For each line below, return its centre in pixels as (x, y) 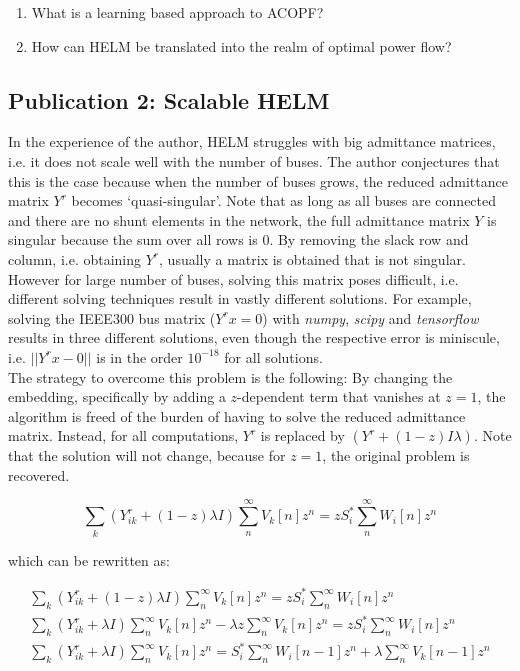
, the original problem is (396, 455)
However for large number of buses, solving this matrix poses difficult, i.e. (233, 278)
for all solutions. (273, 356)
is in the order (139, 356)
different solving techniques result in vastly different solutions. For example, (240, 298)
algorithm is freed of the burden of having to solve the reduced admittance (237, 415)
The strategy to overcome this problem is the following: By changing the (230, 376)
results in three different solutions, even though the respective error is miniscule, (254, 337)
